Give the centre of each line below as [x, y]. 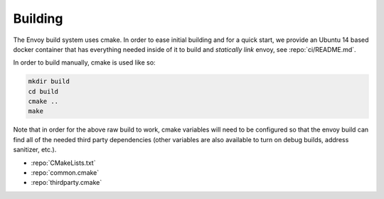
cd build [43, 91]
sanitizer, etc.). [35, 150]
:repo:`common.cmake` [65, 173]
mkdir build [49, 81]
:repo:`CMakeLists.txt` [63, 163]
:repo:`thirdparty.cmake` [66, 183]
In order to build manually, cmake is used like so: [84, 63]
